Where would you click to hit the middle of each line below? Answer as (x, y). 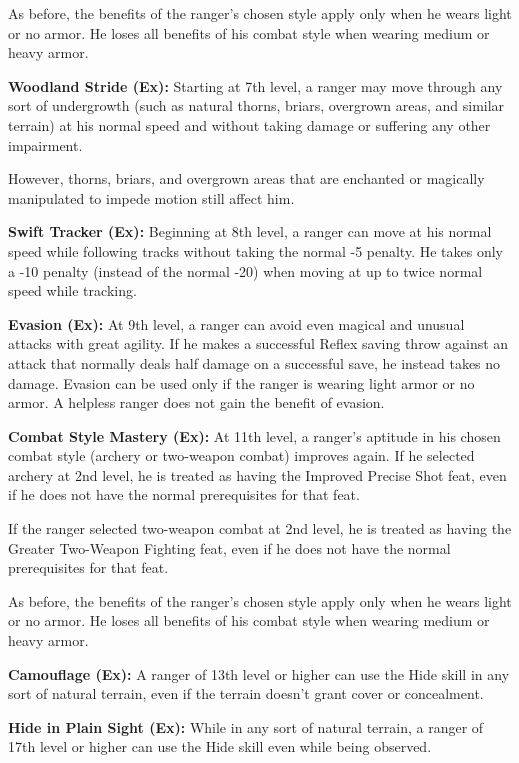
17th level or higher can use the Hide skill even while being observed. (220, 746)
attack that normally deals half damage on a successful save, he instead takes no (254, 362)
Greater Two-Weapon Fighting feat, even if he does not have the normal (229, 547)
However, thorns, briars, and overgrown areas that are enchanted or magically (246, 178)
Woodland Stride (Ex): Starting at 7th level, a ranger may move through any (255, 85)
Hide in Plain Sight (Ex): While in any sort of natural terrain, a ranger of (246, 726)
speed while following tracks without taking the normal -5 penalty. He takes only (255, 250)
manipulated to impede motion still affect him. (151, 197)
